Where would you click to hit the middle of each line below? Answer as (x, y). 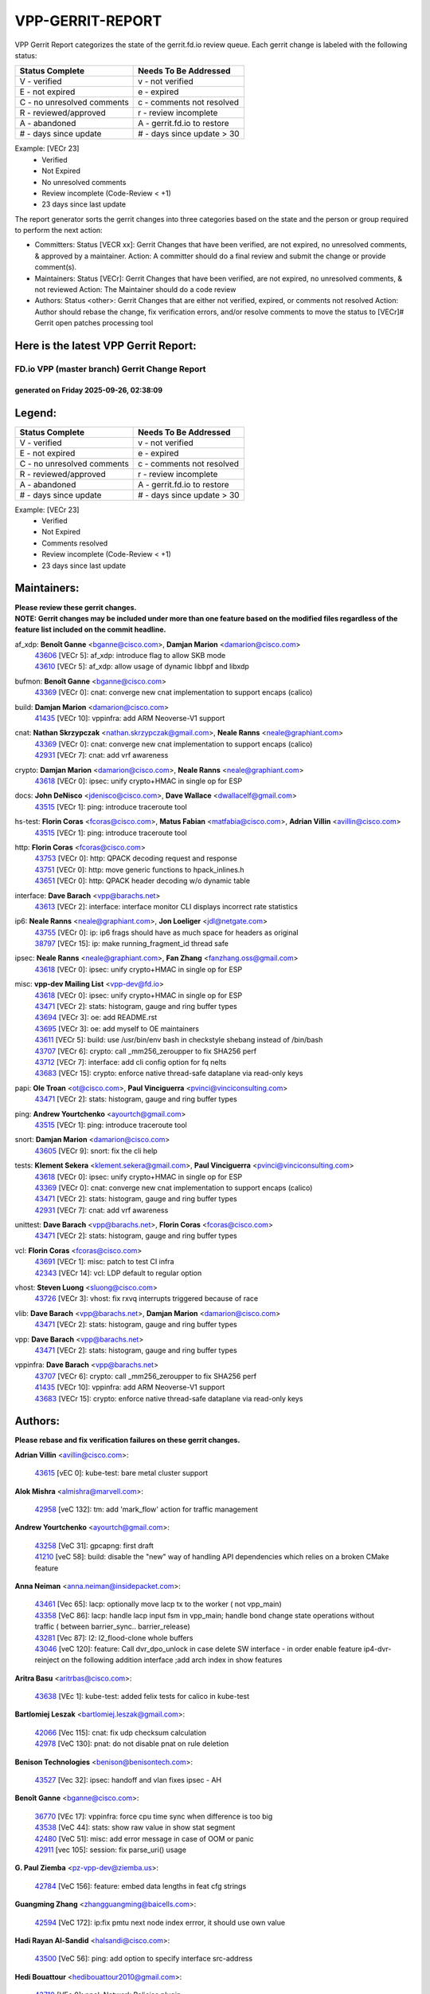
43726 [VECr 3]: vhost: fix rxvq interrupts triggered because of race (147, 1298)
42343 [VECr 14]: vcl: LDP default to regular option (118, 1273)
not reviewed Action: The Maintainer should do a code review (135, 290)
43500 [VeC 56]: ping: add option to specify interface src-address (144, 1959)
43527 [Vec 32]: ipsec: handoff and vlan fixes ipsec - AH (128, 1780)
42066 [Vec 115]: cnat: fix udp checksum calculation (121, 1732)
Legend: (36, 413)
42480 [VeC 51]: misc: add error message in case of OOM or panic (144, 1838)
